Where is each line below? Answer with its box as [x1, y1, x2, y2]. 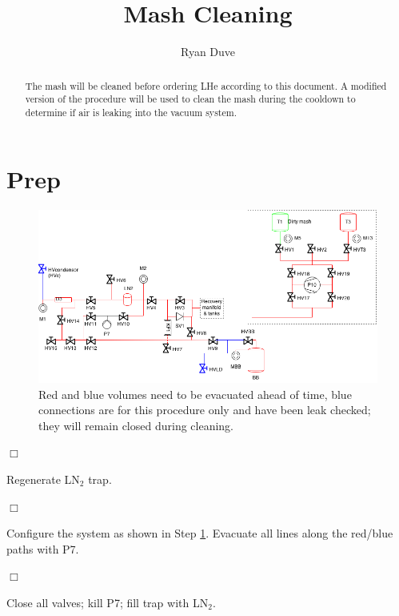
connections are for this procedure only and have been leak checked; [38, 401, 371, 418]
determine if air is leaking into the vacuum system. [25, 105, 237, 119]
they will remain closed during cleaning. [38, 417, 234, 433]
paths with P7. [6, 540, 79, 557]
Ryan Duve [180, 43, 236, 60]
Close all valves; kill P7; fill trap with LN [6, 594, 209, 610]
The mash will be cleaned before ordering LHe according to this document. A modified [25, 79, 387, 92]
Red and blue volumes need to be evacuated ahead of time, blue [38, 385, 352, 402]
